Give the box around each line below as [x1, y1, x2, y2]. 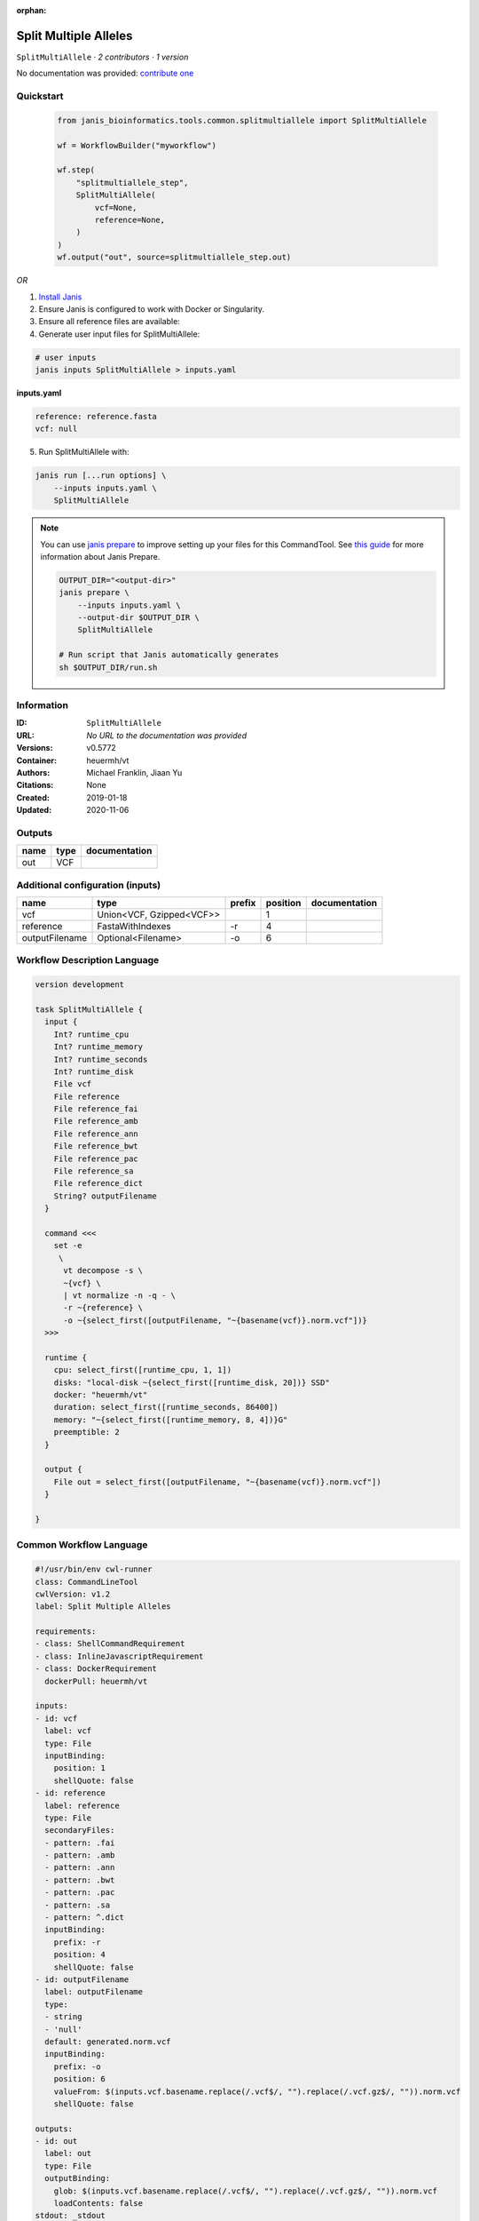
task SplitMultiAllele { [35, 1004, 144, 1015]
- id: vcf [35, 1713, 78, 1723]
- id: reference [35, 1788, 106, 1798]
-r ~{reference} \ [63, 1302, 144, 1313]
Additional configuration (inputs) [16, 879, 161, 891]
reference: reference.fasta [35, 411, 157, 422]
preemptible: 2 [53, 1427, 120, 1437]
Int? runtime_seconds [53, 1054, 148, 1064]
